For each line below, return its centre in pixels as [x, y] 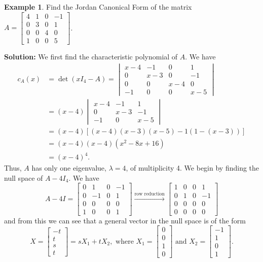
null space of [24, 177]
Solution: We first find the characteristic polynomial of [91, 56]
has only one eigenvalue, [69, 168]
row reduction [149, 194]
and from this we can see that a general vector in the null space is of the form [125, 220]
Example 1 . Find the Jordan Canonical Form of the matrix [98, 7]
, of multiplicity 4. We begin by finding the [193, 168]
